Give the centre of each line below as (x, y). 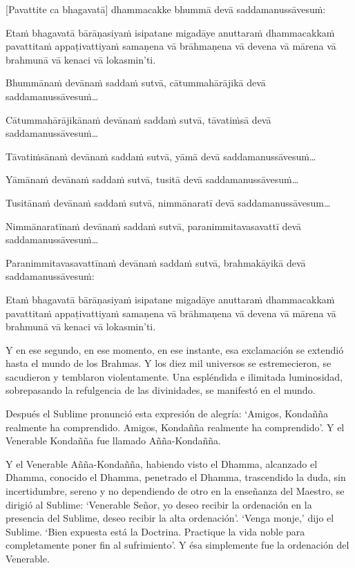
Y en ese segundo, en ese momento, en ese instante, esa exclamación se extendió (175, 349)
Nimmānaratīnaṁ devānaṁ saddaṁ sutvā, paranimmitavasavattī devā (154, 226)
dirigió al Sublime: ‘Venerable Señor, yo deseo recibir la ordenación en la (159, 504)
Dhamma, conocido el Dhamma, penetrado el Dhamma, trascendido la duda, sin (176, 477)
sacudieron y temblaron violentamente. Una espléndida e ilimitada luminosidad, (174, 376)
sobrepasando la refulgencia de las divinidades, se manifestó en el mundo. (161, 390)
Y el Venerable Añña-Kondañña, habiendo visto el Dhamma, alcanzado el (162, 463)
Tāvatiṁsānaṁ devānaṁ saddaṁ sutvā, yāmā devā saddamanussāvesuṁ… (161, 156)
